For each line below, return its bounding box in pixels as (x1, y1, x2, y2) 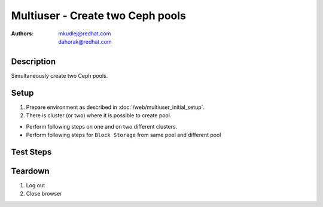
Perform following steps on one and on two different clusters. (26, 123, 178, 130)
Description (11, 56, 56, 66)
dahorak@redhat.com (58, 38, 112, 45)
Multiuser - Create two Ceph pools (11, 9, 187, 22)
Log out (26, 181, 45, 188)
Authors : (11, 30, 34, 37)
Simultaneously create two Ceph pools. (11, 72, 108, 79)
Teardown (11, 166, 50, 176)
